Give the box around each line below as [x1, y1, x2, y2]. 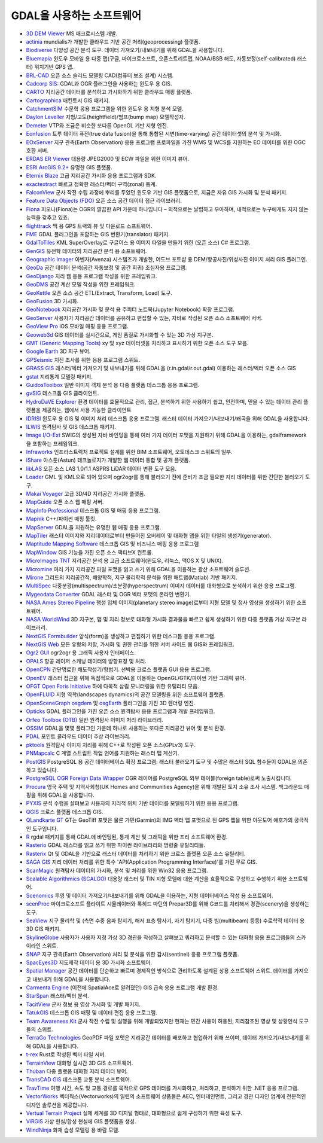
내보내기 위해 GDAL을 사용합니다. [32, 976, 111, 983]
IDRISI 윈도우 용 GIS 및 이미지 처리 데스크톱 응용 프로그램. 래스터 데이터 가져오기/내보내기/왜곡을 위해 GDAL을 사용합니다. [26, 414, 310, 422]
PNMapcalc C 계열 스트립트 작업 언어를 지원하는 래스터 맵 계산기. [26, 749, 179, 757]
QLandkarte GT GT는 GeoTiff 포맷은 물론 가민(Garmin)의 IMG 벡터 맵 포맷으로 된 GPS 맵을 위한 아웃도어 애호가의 [26, 816, 293, 824]
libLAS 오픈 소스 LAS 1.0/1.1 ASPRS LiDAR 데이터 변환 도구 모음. [26, 465, 176, 472]
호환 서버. [26, 147, 49, 154]
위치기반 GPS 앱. [33, 63, 74, 71]
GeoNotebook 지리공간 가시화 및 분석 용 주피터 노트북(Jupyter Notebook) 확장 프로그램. [26, 306, 234, 313]
